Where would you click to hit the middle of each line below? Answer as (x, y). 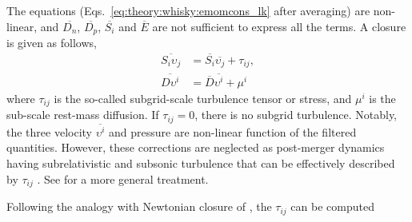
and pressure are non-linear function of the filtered (233, 131)
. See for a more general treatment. (123, 178)
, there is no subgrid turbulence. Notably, (296, 115)
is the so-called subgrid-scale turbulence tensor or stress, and (203, 98)
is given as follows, (52, 43)
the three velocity (49, 131)
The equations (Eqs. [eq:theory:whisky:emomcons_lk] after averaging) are (188, 10)
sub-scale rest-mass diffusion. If (83, 115)
